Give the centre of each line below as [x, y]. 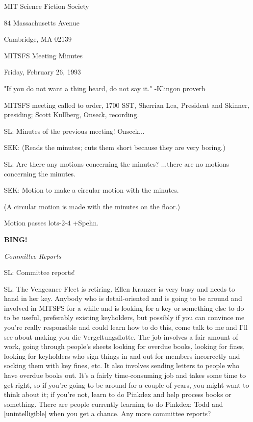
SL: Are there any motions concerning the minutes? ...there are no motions [117, 163]
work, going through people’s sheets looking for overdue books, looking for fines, [125, 346]
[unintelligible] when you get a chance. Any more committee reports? [108, 413]
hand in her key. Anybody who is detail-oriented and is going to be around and [123, 298]
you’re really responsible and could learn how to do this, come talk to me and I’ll [126, 327]
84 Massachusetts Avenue [42, 22]
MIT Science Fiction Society [47, 6]
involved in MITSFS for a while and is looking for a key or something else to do [124, 308]
